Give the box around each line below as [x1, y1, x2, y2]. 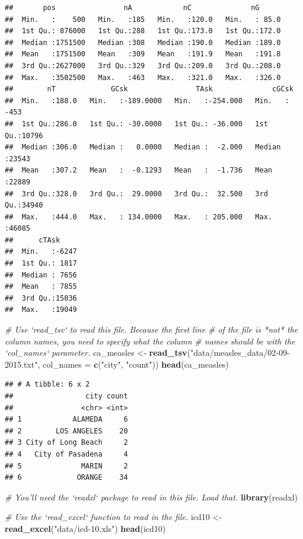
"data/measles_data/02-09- [190, 346, 290, 359]
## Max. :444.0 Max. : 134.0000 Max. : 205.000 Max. [5, 212, 273, 221]
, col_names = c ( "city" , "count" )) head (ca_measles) [37, 358, 229, 370]
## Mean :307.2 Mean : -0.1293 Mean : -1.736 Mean [5, 166, 273, 175]
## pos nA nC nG [5, 4, 260, 12]
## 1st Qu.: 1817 [5, 259, 77, 268]
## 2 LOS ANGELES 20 [5, 426, 128, 435]
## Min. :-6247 [5, 247, 77, 256]
